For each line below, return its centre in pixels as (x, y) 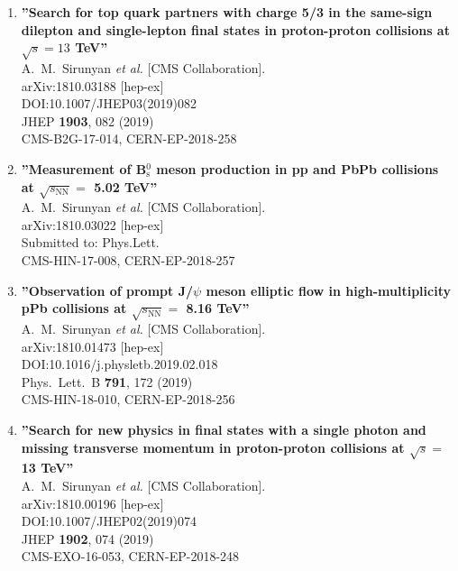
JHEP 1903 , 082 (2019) (87, 120)
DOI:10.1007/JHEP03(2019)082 (109, 103)
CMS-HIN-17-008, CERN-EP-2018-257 (128, 260)
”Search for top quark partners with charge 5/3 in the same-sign (227, 12)
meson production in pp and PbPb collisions (298, 168)
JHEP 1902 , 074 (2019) (87, 538)
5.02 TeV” (126, 186)
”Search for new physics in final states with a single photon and (224, 429)
